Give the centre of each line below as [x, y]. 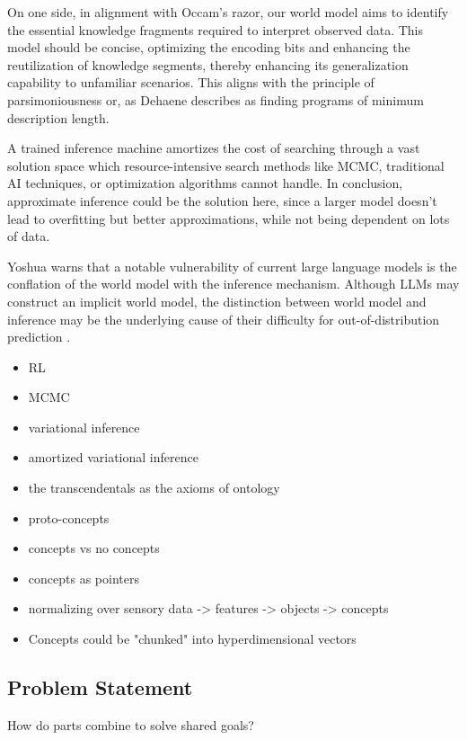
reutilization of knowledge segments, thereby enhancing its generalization [208, 64]
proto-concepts [69, 517]
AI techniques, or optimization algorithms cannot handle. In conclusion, [205, 183]
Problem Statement [100, 687]
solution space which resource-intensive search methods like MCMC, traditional [226, 165]
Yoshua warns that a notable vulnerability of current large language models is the [232, 266]
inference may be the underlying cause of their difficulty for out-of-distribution [224, 319]
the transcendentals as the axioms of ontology [154, 488]
